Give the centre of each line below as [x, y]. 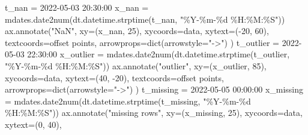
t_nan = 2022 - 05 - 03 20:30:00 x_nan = [77, 7]
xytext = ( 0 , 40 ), [33, 124]
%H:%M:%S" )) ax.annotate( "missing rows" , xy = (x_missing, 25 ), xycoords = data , [154, 113]
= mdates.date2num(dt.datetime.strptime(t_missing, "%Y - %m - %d [128, 101]
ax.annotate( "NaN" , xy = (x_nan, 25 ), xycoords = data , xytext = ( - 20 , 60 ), [137, 31]
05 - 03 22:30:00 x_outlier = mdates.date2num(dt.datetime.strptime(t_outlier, [147, 54]
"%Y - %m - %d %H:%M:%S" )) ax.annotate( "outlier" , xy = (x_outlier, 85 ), [136, 65]
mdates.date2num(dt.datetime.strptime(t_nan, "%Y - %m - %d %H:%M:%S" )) [145, 19]
